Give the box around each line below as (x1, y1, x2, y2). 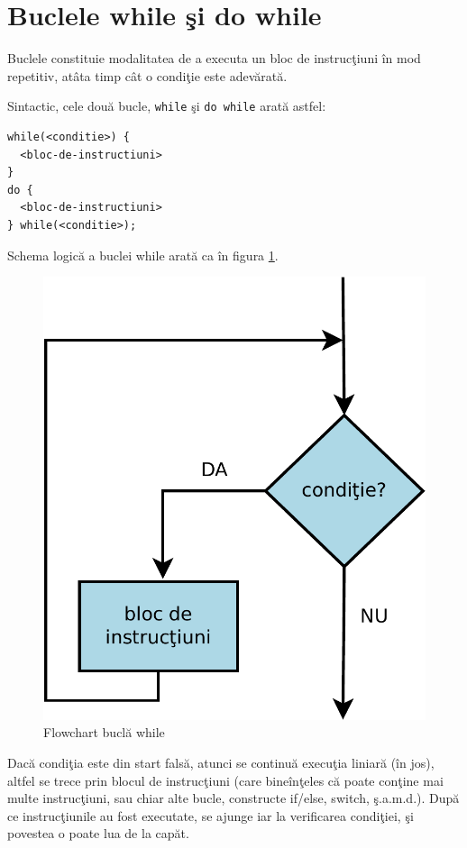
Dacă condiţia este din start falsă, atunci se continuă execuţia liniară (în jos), (7, 752, 435, 771)
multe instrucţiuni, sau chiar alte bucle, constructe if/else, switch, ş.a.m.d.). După (7, 789, 460, 807)
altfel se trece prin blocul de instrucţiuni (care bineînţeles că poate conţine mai (7, 770, 444, 789)
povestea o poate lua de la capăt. (7, 824, 189, 843)
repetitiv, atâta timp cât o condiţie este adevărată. (7, 66, 288, 85)
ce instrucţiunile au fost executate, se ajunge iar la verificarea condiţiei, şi (7, 806, 414, 825)
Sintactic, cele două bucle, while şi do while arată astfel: (7, 96, 326, 115)
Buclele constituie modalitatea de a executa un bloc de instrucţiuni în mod (7, 49, 421, 68)
